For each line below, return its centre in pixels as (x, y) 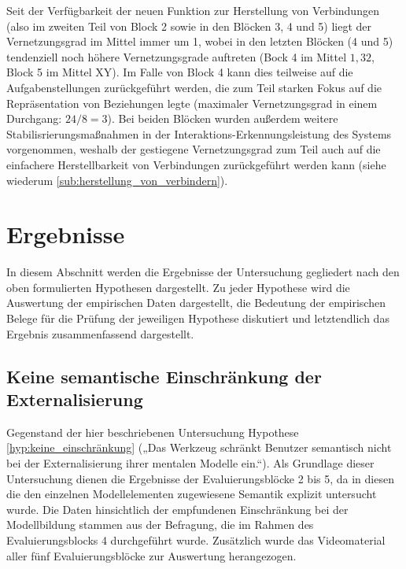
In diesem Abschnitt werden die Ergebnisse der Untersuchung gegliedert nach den (203, 272)
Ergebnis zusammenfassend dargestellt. (100, 333)
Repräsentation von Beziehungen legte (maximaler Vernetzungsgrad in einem (192, 103)
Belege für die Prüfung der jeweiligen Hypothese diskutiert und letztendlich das (198, 318)
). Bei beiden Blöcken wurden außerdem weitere (223, 118)
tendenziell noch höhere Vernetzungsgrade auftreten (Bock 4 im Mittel (177, 56)
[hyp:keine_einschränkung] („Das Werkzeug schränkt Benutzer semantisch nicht (199, 447)
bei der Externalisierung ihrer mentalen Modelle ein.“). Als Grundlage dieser (190, 463)
